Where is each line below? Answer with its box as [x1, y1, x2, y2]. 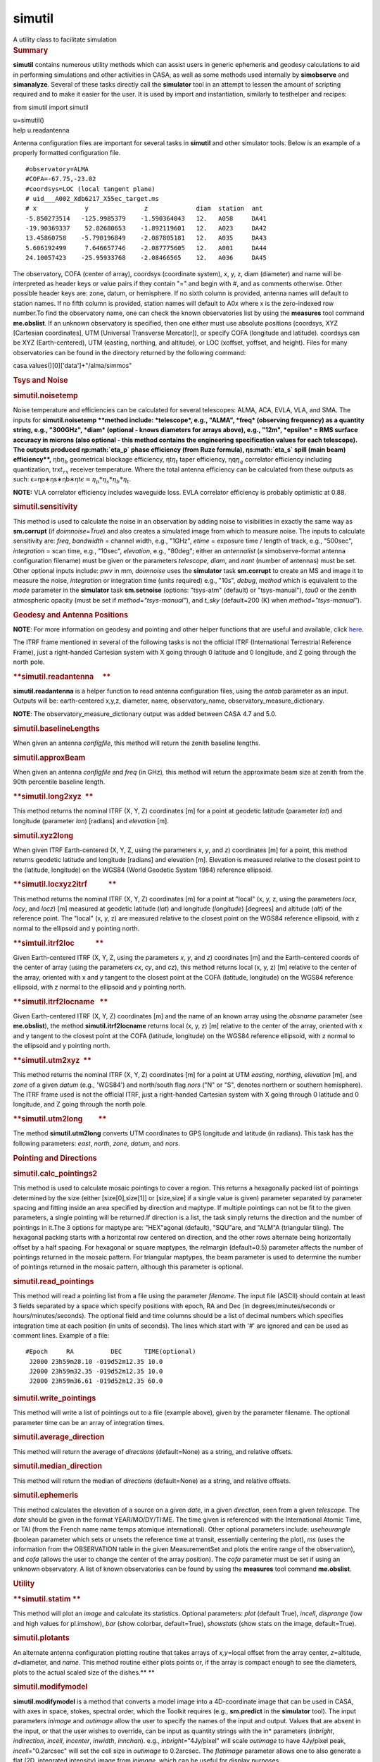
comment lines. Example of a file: [13, 1331, 110, 1339]
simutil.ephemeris [13, 1491, 79, 1501]
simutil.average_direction [13, 1432, 105, 1442]
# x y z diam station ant [25, 204, 263, 213]
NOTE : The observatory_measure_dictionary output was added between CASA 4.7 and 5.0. [13, 709, 277, 718]
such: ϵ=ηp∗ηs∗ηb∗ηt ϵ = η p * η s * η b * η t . [13, 475, 132, 485]
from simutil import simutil [13, 103, 89, 111]
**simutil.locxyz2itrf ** [13, 880, 117, 889]
